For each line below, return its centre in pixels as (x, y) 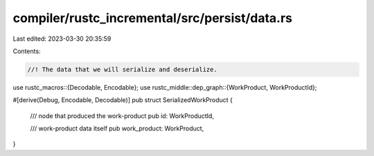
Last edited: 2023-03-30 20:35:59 (62, 39)
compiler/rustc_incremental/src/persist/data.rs (153, 18)
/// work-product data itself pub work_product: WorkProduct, (117, 128)
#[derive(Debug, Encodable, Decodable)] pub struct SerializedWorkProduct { (123, 100)
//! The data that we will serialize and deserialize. (122, 69)
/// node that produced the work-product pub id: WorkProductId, (122, 116)
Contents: (27, 51)
